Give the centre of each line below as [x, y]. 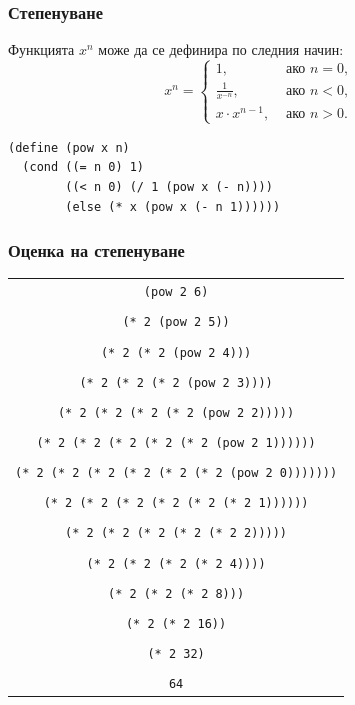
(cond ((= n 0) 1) [83, 167]
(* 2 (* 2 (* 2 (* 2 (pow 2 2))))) [176, 412]
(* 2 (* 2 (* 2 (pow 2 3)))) [176, 382]
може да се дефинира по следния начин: [221, 49]
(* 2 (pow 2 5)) [176, 322]
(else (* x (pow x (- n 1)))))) [173, 206]
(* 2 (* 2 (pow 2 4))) [176, 352]
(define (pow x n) [69, 147]
